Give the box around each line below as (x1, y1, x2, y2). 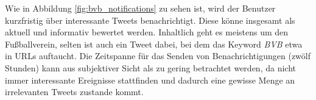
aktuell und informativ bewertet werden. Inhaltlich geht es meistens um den (5, 26, 289, 38)
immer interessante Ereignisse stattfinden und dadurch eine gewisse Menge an (5, 73, 295, 86)
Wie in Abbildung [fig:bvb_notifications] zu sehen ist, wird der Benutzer (5, 2, 276, 14)
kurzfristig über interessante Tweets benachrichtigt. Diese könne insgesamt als (5, 13, 295, 26)
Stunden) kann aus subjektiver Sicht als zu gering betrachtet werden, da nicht (5, 61, 296, 74)
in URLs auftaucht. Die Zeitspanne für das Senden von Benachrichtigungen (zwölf (5, 49, 311, 62)
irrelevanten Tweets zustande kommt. (5, 85, 144, 98)
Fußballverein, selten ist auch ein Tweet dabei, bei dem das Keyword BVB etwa (5, 37, 303, 50)
